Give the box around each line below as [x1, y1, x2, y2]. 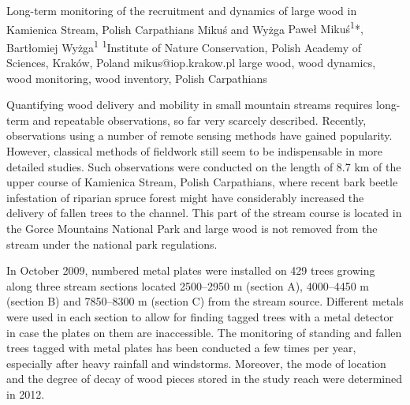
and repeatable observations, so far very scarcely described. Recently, [32, 111, 367, 128]
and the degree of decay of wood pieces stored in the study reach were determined [6, 370, 403, 387]
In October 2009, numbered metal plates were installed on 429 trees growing [6, 262, 375, 279]
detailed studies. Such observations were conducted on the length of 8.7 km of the [6, 158, 401, 174]
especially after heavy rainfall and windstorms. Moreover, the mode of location [6, 354, 386, 371]
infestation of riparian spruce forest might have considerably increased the [6, 189, 364, 205]
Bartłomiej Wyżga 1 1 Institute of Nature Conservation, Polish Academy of [6, 36, 361, 55]
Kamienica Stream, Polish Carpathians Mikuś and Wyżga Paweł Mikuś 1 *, [6, 18, 363, 37]
